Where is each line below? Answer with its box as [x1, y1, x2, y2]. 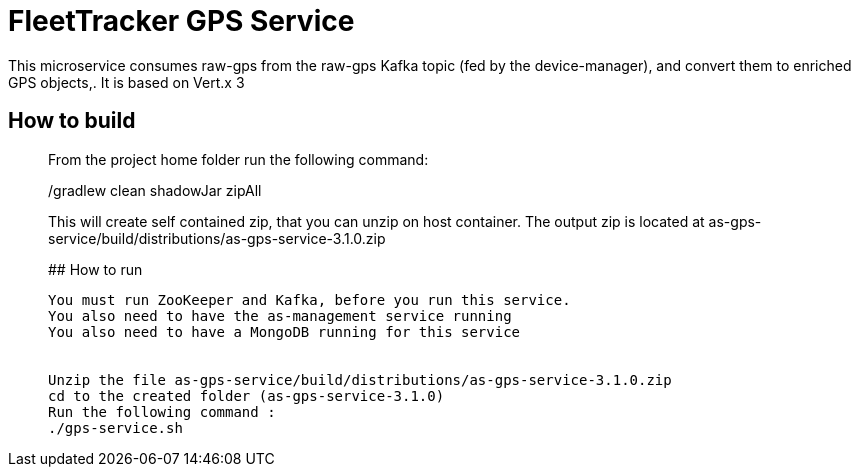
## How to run [48, 260, 143, 278]
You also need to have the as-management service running [48, 307, 512, 324]
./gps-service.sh [48, 419, 183, 436]
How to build [8, 108, 136, 134]
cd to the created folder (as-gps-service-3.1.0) [48, 387, 445, 404]
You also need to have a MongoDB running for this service [48, 323, 521, 340]
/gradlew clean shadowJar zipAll [48, 181, 262, 199]
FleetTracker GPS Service [8, 4, 355, 38]
